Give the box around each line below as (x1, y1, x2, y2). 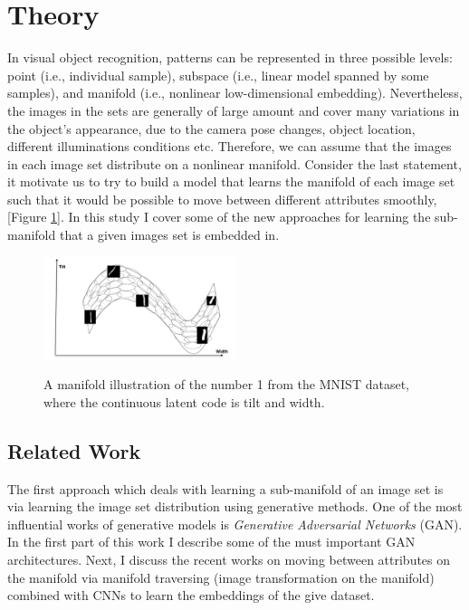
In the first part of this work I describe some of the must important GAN (7, 532, 416, 551)
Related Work (7, 436, 141, 464)
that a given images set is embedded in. (59, 225, 280, 244)
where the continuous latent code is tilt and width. (43, 392, 325, 411)
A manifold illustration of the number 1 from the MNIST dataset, (43, 375, 409, 394)
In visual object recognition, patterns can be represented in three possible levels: (7, 48, 453, 67)
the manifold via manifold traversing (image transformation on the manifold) (7, 567, 435, 586)
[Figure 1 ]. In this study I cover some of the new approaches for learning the (7, 207, 431, 226)
